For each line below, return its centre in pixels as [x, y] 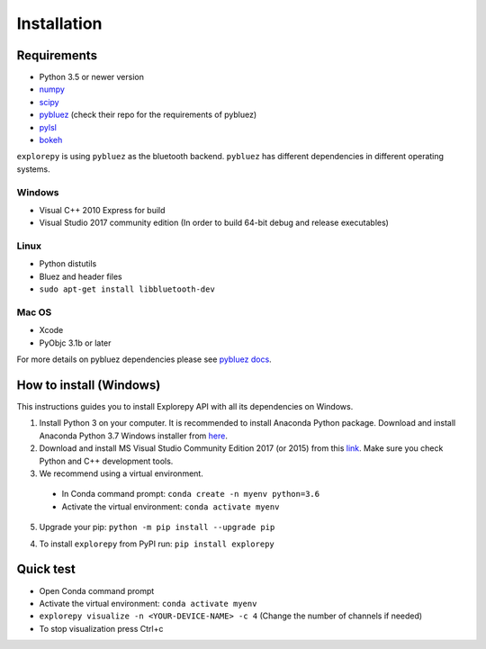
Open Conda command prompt [97, 590]
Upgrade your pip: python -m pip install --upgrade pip [157, 527]
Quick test [46, 569]
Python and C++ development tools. [106, 461]
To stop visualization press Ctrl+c [101, 628]
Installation [59, 23]
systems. [33, 169]
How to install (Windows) [89, 385]
